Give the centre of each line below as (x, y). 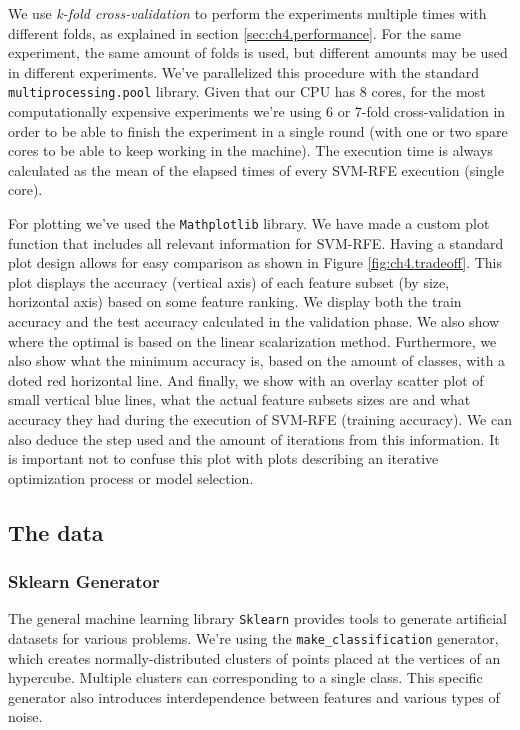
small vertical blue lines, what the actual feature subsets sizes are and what (239, 399)
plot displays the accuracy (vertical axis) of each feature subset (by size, (229, 281)
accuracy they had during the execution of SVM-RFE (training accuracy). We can (260, 419)
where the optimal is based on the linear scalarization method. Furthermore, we (252, 340)
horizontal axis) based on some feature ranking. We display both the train (235, 301)
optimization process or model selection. (131, 477)
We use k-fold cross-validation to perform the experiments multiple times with (247, 13)
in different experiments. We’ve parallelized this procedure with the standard (244, 71)
